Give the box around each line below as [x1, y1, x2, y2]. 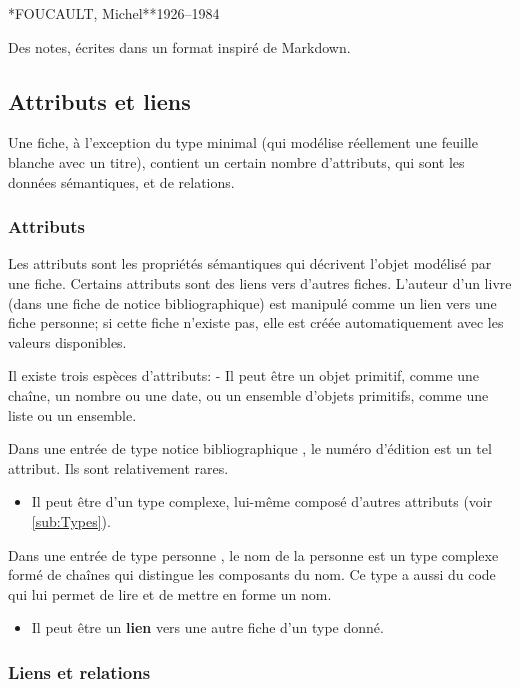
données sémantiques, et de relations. [8, 171, 235, 192]
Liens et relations [8, 659, 151, 684]
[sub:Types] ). [31, 510, 111, 531]
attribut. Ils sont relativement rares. [8, 457, 229, 478]
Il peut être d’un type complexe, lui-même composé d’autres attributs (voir [31, 491, 493, 512]
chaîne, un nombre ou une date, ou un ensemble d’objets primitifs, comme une [8, 384, 489, 405]
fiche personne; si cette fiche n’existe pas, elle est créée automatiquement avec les [8, 312, 504, 333]
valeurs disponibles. [8, 331, 127, 352]
